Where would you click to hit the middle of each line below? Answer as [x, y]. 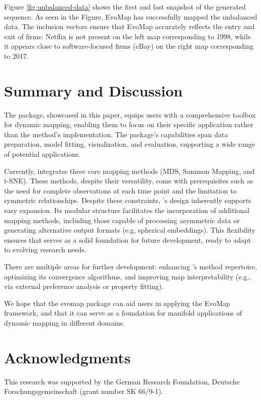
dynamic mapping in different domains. [65, 322]
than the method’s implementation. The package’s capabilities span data [116, 134]
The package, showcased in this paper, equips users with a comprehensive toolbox [130, 114]
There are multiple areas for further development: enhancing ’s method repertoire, [130, 266]
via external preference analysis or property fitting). [84, 286]
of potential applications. [42, 154]
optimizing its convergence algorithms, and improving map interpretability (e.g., [128, 276]
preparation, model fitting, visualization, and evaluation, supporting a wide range [129, 144]
